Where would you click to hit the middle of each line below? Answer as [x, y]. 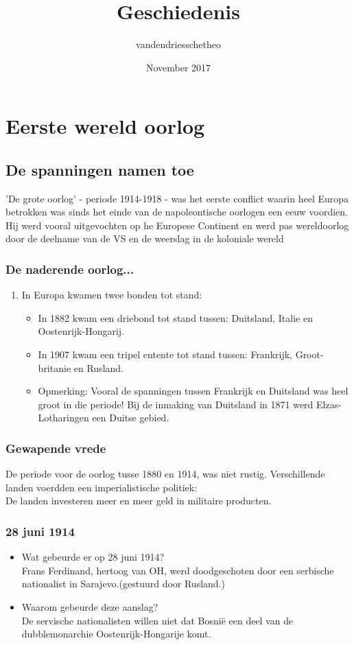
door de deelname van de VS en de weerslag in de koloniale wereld [145, 238]
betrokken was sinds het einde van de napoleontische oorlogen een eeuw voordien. [177, 212]
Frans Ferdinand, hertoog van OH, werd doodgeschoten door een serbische [178, 570]
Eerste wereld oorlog [105, 126]
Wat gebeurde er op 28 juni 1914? [93, 557]
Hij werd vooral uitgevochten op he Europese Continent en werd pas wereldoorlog [177, 225]
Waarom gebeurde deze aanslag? [90, 607]
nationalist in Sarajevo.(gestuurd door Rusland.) [123, 584]
